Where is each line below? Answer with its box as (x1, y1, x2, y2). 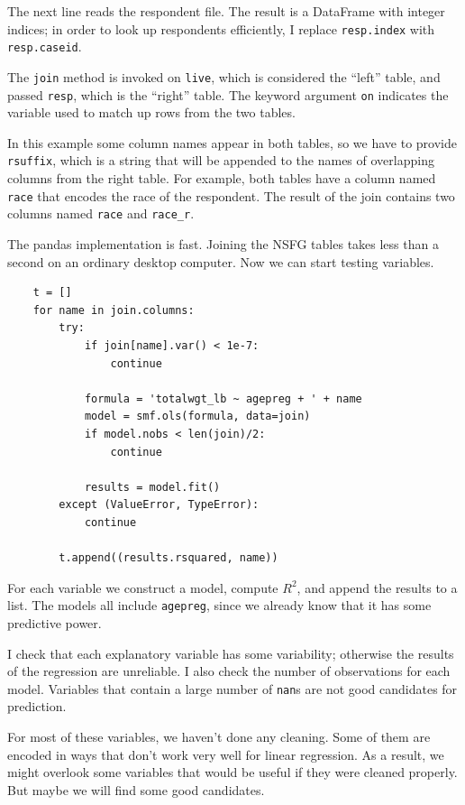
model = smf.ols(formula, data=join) (84, 410, 311, 423)
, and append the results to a (296, 578, 458, 597)
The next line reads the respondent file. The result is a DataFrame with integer (7, 2, 445, 20)
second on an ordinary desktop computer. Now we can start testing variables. (7, 252, 434, 271)
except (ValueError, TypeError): (59, 498, 260, 512)
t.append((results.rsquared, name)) (59, 551, 278, 565)
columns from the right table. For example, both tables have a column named (7, 169, 436, 188)
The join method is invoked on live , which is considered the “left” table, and (7, 67, 441, 86)
